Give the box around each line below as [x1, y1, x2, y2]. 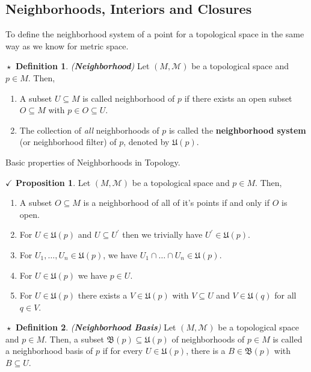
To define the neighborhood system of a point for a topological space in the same [5, 28, 304, 40]
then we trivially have [122, 228, 203, 241]
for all [274, 289, 297, 302]
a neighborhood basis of [5, 344, 93, 357]
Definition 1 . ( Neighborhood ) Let [16, 60, 150, 72]
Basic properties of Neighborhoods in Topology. [5, 155, 180, 168]
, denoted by [123, 135, 170, 148]
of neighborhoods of [171, 332, 245, 345]
